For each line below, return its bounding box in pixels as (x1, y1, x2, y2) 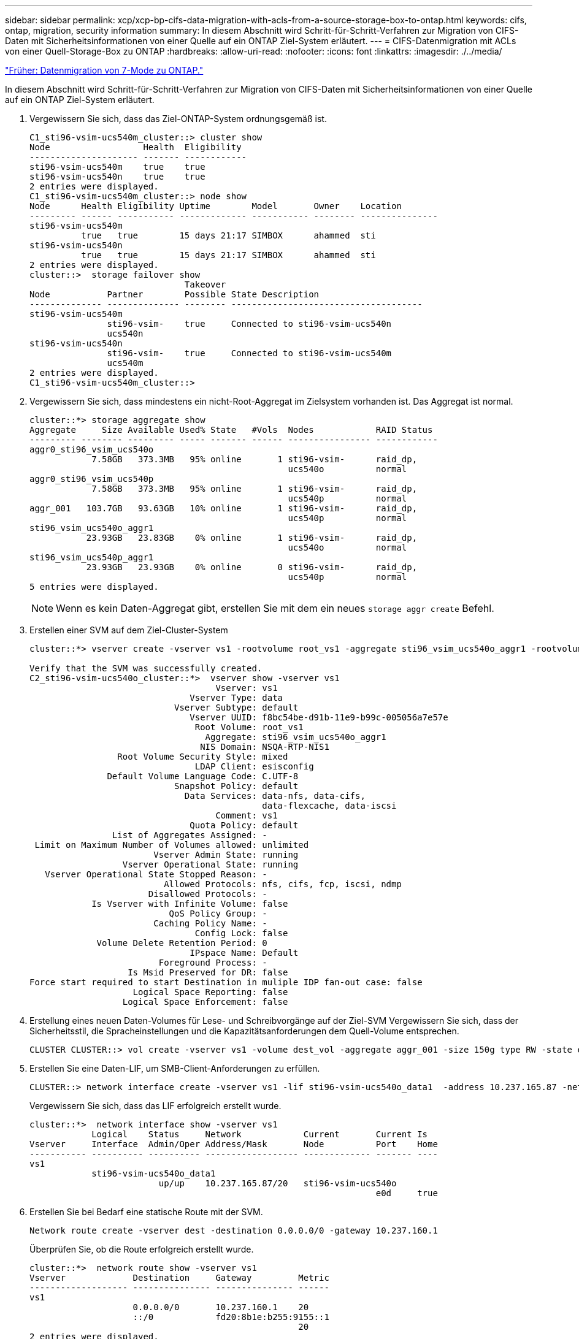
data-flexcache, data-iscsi (262, 801, 397, 811)
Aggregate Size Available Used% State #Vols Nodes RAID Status (29, 425, 433, 435)
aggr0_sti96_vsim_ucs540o (29, 444, 154, 454)
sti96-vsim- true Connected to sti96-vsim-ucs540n (107, 319, 392, 329)
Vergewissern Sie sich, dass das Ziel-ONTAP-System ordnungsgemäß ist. (29, 113, 327, 124)
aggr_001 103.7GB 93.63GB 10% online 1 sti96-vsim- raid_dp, (29, 503, 418, 513)
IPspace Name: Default (190, 948, 299, 958)
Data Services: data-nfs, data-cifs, (184, 791, 366, 801)
